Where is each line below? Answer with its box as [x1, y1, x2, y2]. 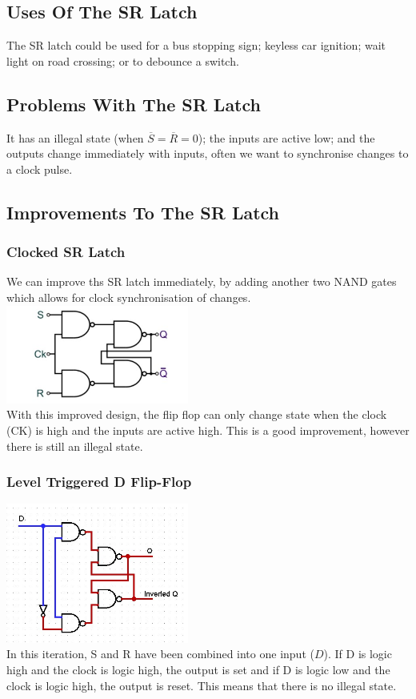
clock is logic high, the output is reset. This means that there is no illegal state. [6, 677, 397, 693]
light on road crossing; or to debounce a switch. [6, 52, 239, 69]
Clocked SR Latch [6, 242, 126, 262]
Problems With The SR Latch [6, 91, 261, 116]
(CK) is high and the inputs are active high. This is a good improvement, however [6, 421, 410, 438]
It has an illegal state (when [6, 129, 144, 146]
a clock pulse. [6, 160, 73, 177]
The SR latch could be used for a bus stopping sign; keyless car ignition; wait [6, 37, 386, 54]
